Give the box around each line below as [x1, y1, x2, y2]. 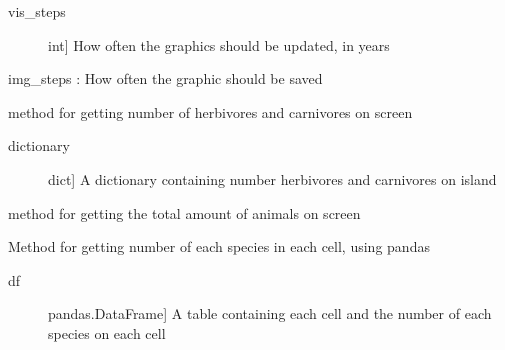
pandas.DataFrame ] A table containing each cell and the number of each [48, 303, 492, 324]
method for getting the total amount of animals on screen [8, 202, 361, 223]
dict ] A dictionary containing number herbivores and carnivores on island [48, 168, 497, 189]
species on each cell [48, 322, 166, 343]
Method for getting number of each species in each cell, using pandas [8, 236, 430, 257]
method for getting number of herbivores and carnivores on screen [8, 101, 413, 122]
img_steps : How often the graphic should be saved [8, 68, 323, 89]
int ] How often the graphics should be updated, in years [48, 34, 390, 55]
